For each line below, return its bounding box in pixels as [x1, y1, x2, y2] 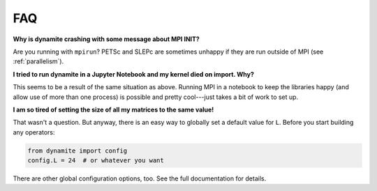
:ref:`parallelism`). [13, 57, 64, 66]
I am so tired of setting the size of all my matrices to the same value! [13, 105, 214, 114]
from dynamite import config [27, 146, 128, 155]
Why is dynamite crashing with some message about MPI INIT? [13, 35, 200, 43]
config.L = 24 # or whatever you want [27, 157, 164, 165]
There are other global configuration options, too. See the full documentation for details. [13, 174, 267, 183]
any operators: [13, 128, 55, 136]
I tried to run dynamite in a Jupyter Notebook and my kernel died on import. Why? [13, 70, 254, 78]
